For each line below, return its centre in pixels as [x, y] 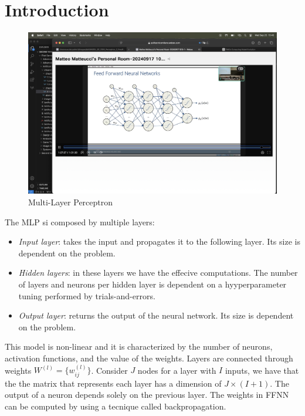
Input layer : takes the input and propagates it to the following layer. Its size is [159, 241]
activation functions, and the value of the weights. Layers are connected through [149, 358]
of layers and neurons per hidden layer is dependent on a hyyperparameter [152, 284]
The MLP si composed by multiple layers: [80, 221]
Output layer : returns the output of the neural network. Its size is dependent [156, 315]
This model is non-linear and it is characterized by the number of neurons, [139, 346]
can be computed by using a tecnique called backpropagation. [116, 406]
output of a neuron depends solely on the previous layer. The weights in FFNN [147, 395]
